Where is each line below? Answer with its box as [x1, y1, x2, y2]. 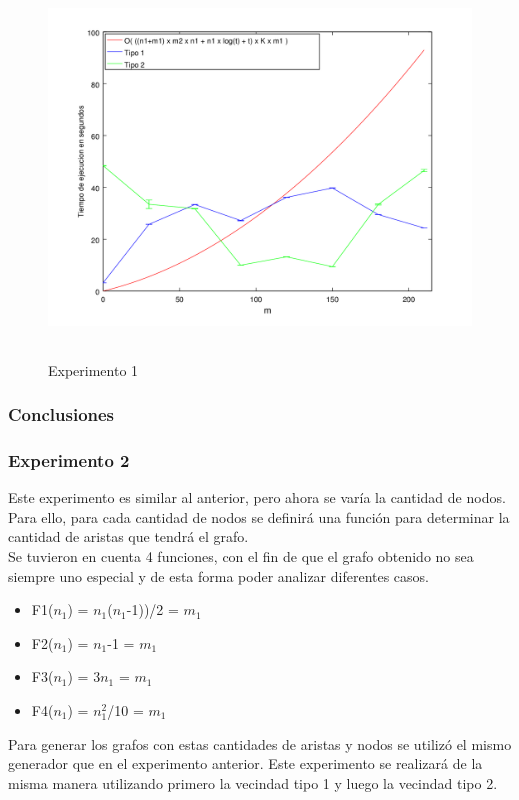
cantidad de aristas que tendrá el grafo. [8, 526, 249, 547]
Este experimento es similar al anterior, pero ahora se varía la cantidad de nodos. [8, 487, 506, 508]
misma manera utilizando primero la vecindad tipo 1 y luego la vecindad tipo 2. [8, 772, 498, 793]
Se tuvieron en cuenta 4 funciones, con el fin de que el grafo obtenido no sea [8, 545, 474, 566]
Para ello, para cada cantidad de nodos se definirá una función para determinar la [8, 506, 510, 527]
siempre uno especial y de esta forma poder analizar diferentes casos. [8, 565, 430, 586]
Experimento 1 [48, 359, 139, 380]
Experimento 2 [8, 447, 130, 472]
